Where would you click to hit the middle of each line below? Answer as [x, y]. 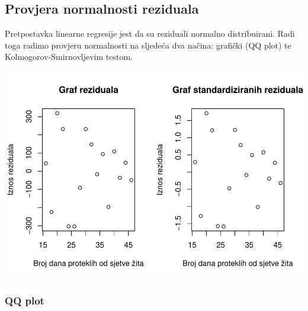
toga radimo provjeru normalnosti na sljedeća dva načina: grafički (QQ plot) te [148, 45]
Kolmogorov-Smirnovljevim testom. [69, 57]
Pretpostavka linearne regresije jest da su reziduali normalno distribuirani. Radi [150, 33]
